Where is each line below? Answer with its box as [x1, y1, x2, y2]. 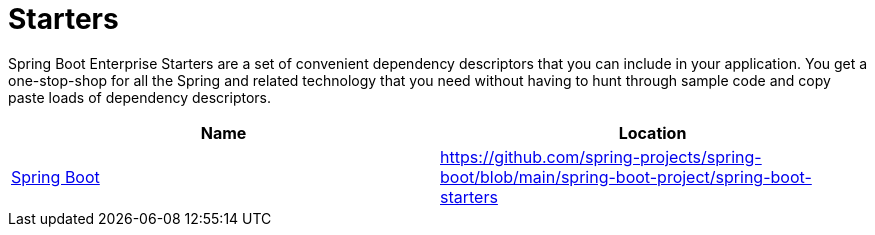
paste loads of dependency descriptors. [8, 88, 271, 106]
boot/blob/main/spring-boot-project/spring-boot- [440, 166, 812, 187]
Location [618, 122, 687, 143]
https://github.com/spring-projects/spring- [440, 146, 762, 167]
